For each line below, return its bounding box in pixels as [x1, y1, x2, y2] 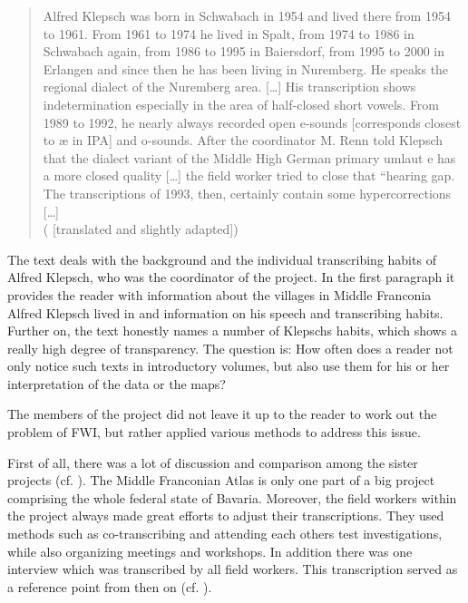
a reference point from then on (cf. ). [7, 577, 212, 596]
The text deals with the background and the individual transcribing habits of [7, 249, 436, 268]
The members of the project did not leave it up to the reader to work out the [7, 404, 437, 423]
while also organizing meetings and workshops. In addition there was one [7, 541, 413, 560]
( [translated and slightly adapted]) [43, 219, 239, 238]
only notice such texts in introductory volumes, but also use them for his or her [7, 356, 450, 375]
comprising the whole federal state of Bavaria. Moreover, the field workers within [7, 488, 457, 507]
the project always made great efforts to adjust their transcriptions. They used [7, 506, 444, 525]
